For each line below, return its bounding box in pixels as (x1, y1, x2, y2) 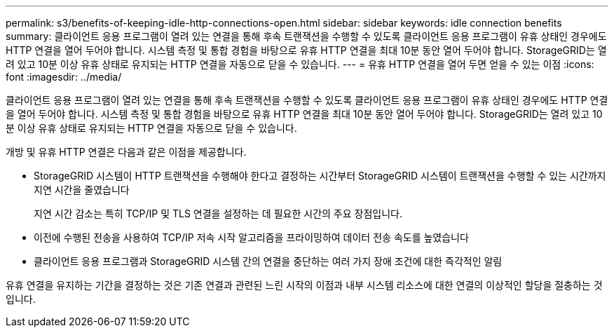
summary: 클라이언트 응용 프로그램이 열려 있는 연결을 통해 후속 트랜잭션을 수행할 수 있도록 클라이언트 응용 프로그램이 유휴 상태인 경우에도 (6, 30, 607, 42)
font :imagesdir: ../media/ (6, 71, 122, 83)
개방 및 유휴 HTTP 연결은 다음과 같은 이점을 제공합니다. (6, 146, 247, 158)
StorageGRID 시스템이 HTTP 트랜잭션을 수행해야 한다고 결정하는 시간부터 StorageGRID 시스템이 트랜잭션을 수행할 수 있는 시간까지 (34, 170, 606, 182)
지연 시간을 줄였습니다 (34, 184, 130, 196)
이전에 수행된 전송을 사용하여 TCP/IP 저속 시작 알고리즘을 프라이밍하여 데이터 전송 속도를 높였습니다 (34, 231, 469, 243)
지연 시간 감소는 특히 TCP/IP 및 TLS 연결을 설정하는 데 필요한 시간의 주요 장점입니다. (34, 208, 402, 219)
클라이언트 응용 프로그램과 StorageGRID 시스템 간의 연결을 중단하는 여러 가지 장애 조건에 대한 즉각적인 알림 (34, 255, 503, 267)
